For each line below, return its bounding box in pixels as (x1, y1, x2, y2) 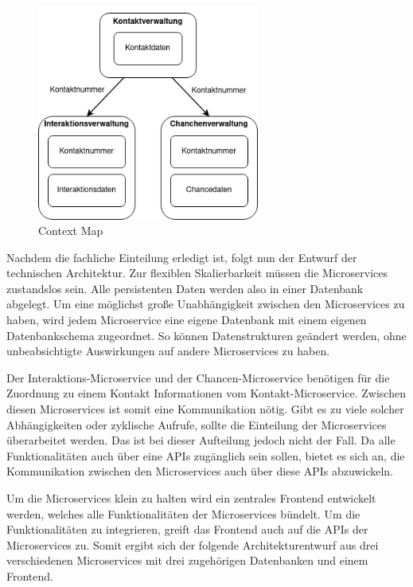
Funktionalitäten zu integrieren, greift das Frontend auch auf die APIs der (6, 521, 368, 538)
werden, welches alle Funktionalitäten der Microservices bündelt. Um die (6, 505, 360, 522)
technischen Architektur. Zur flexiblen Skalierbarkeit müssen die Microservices (6, 264, 388, 281)
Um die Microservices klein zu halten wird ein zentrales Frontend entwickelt (6, 490, 376, 506)
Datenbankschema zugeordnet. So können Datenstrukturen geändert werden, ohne (6, 327, 407, 343)
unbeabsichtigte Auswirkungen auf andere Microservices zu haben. (6, 342, 330, 359)
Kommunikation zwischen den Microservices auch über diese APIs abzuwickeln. (6, 463, 394, 479)
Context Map (38, 222, 103, 239)
